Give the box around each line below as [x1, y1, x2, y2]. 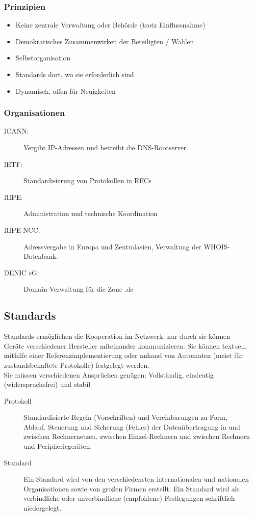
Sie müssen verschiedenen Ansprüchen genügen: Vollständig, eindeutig [4, 369, 214, 380]
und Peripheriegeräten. [24, 441, 92, 451]
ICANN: [4, 126, 29, 136]
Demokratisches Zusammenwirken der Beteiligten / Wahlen [15, 36, 194, 46]
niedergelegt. [24, 503, 62, 513]
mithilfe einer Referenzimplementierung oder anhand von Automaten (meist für [4, 350, 243, 360]
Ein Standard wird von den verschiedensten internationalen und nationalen [24, 474, 249, 484]
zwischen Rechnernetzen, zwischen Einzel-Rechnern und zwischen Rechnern [24, 431, 250, 441]
